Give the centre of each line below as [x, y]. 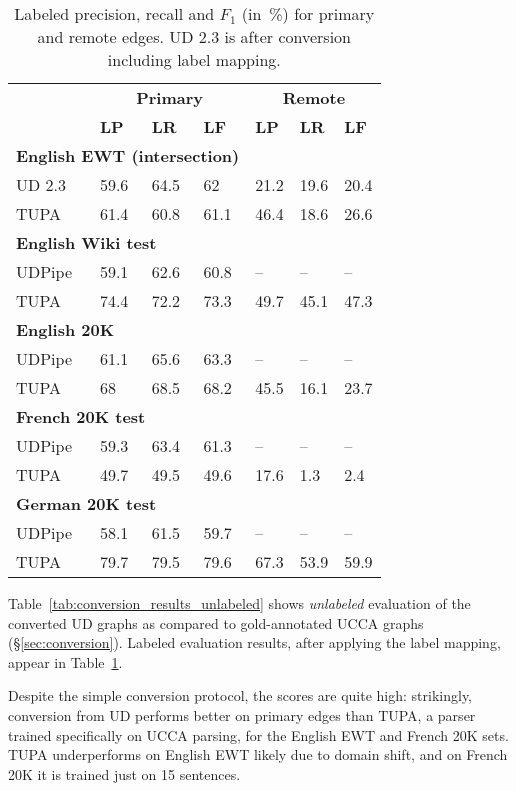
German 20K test [86, 503]
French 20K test [81, 416]
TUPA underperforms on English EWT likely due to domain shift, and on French [258, 754]
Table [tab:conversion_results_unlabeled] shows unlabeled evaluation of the [239, 603]
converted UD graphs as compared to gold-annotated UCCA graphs [216, 622]
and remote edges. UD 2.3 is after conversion [194, 36]
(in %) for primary [308, 13]
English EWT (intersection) [128, 155]
